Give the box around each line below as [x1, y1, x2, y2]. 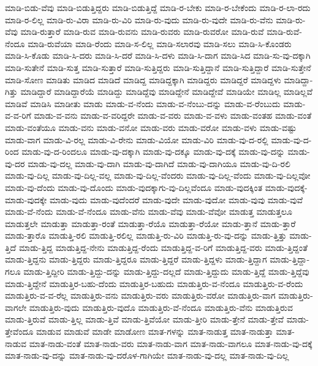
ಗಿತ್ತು [5, 85, 18, 98]
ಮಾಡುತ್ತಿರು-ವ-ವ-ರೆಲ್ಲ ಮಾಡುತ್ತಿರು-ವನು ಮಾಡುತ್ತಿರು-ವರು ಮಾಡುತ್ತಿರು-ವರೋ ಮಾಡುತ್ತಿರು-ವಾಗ [5, 289, 276, 302]
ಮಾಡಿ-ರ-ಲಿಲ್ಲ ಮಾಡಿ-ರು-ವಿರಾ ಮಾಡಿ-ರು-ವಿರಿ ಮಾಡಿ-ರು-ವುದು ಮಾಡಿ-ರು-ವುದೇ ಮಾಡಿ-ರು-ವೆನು [5, 13, 273, 26]
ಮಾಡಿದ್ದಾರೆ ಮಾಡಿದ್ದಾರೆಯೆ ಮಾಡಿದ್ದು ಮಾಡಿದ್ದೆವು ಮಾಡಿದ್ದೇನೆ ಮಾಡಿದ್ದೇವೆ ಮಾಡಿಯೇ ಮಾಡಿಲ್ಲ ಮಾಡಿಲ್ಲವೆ [20, 85, 313, 98]
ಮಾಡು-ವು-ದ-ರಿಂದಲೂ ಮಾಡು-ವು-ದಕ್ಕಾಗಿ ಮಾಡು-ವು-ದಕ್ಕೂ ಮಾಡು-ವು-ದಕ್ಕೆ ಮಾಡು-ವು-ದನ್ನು [21, 145, 285, 158]
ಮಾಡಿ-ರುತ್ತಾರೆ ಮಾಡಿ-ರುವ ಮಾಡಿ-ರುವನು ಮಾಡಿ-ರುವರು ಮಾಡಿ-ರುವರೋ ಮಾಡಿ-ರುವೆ [20, 25, 264, 38]
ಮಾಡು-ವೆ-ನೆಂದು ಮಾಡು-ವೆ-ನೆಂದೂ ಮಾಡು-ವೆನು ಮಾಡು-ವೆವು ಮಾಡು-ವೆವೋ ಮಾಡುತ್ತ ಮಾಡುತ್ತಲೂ [5, 205, 292, 218]
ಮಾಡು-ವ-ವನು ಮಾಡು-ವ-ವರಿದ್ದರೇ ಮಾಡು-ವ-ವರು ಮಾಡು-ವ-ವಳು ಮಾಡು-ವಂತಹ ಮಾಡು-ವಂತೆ [34, 109, 312, 122]
